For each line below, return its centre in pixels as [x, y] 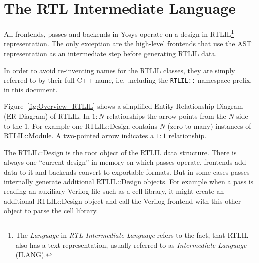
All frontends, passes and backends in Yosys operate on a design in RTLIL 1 [119, 33]
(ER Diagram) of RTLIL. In [47, 116]
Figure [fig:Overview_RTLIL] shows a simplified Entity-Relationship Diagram [124, 106]
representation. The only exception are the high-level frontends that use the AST [128, 44]
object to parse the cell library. [51, 211]
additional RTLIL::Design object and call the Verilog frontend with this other [123, 201]
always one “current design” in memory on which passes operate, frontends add [125, 162]
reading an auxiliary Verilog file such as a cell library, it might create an [114, 191]
